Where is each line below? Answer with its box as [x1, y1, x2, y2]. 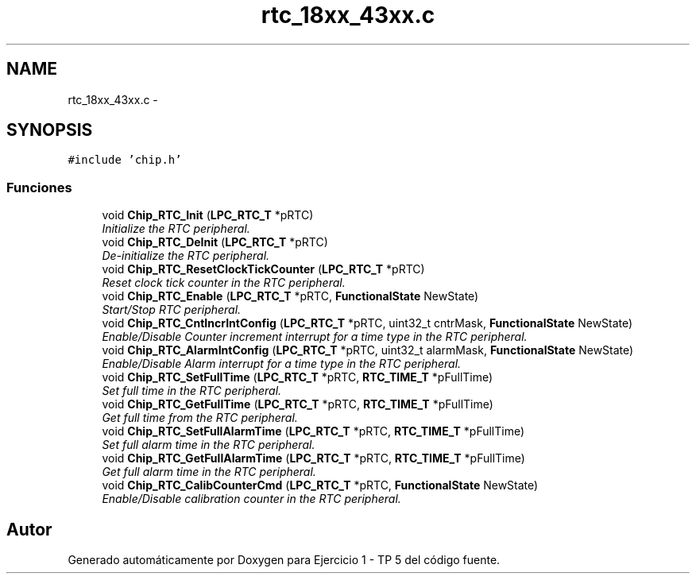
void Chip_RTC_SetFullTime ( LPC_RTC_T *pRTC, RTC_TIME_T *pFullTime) [102, 370, 493, 385]
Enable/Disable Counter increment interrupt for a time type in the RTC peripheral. [102, 330, 528, 344]
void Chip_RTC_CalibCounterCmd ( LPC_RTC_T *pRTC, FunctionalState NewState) [102, 478, 539, 493]
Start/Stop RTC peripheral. [102, 303, 242, 317]
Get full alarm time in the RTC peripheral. [102, 465, 316, 479]
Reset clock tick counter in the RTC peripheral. [102, 276, 346, 290]
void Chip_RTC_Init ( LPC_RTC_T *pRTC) [102, 208, 314, 222]
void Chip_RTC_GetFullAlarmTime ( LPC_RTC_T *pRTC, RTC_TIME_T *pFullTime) [102, 451, 525, 466]
